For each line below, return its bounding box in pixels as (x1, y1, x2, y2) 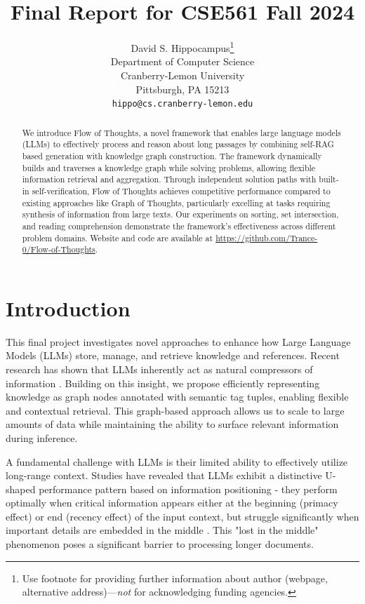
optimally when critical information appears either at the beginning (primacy (6, 495, 338, 510)
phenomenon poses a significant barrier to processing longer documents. (6, 537, 314, 551)
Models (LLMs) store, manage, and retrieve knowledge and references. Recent (6, 348, 340, 363)
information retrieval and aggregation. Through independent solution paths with (22, 173, 317, 185)
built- (319, 173, 339, 185)
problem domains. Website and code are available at (22, 231, 213, 243)
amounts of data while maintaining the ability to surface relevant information (6, 417, 339, 431)
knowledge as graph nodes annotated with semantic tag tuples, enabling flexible (6, 389, 349, 404)
